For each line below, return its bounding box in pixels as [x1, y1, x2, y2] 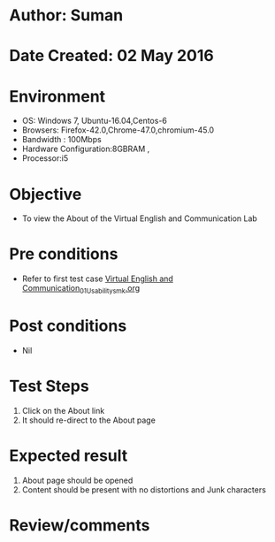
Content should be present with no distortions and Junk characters [21, 484, 267, 495]
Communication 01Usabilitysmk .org [21, 283, 141, 295]
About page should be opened [21, 475, 134, 485]
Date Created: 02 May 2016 [9, 46, 214, 66]
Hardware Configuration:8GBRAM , [21, 143, 150, 155]
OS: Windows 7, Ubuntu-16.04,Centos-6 [21, 116, 168, 126]
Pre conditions [9, 244, 118, 264]
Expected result [9, 446, 128, 466]
